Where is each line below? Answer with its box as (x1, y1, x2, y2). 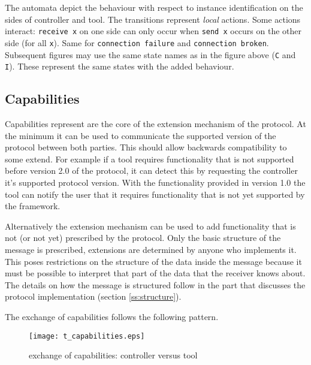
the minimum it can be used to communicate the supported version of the (5, 129, 276, 141)
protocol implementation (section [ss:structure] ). (5, 290, 182, 303)
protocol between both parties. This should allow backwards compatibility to (5, 141, 287, 153)
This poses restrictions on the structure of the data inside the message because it (5, 255, 302, 267)
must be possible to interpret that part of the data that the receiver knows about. (5, 267, 306, 279)
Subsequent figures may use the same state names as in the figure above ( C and (5, 48, 296, 61)
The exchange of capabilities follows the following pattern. (5, 310, 219, 322)
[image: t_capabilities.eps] (29, 331, 145, 340)
